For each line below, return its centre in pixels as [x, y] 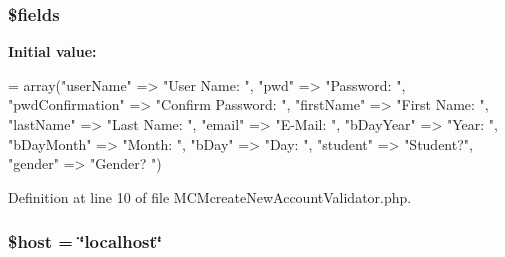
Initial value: [52, 51]
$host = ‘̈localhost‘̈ [85, 241]
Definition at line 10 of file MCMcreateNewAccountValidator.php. [210, 196]
